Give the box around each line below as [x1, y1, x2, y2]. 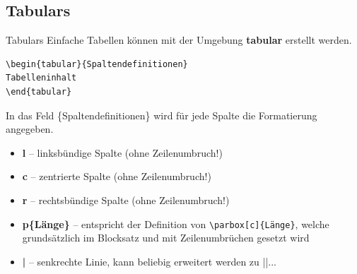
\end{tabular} [6, 86, 72, 97]
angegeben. [6, 121, 54, 136]
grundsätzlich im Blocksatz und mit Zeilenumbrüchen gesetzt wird [22, 230, 310, 245]
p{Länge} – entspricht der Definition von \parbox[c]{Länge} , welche [22, 216, 329, 231]
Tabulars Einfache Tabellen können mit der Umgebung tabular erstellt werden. [6, 32, 352, 47]
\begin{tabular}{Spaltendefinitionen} [6, 59, 188, 69]
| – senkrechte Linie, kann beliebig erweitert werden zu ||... [22, 254, 276, 268]
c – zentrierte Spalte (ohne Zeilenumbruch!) [22, 169, 211, 184]
